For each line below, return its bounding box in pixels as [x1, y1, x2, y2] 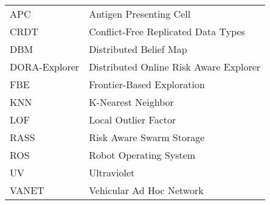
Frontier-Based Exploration [89, 77, 205, 92]
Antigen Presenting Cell [89, 7, 191, 21]
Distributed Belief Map [89, 42, 187, 57]
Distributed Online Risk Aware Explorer [89, 60, 261, 74]
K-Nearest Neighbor [89, 95, 174, 109]
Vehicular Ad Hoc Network [89, 183, 204, 198]
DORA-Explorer [10, 60, 80, 74]
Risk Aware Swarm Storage [89, 130, 205, 145]
